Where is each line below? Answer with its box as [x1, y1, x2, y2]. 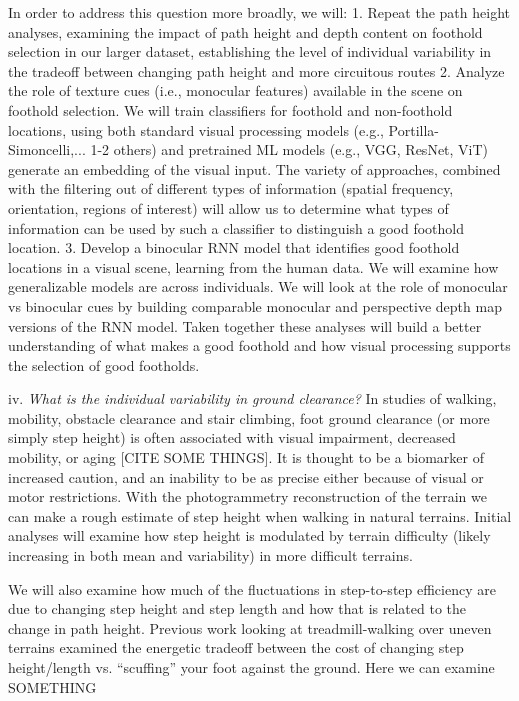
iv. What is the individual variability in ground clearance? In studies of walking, [8, 388, 497, 409]
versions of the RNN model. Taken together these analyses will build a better [8, 315, 482, 336]
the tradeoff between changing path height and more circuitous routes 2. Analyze [8, 60, 505, 81]
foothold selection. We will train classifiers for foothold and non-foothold [8, 99, 453, 120]
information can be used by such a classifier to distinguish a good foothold [8, 217, 464, 238]
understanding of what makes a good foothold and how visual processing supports [8, 335, 511, 356]
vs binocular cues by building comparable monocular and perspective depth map [8, 295, 502, 316]
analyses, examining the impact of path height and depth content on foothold [8, 21, 483, 42]
